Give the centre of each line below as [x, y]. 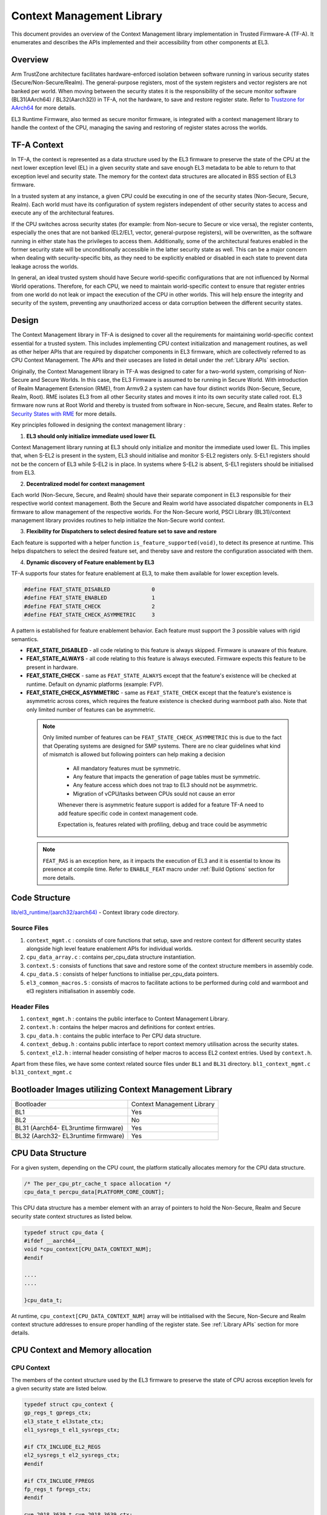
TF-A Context [37, 145]
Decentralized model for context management [86, 484]
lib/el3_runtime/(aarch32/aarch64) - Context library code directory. [95, 913]
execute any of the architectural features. [63, 213]
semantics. [25, 639]
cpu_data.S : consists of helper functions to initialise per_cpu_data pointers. [123, 974]
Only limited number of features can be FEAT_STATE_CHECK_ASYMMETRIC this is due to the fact [162, 738]
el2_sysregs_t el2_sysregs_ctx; [72, 1455]
